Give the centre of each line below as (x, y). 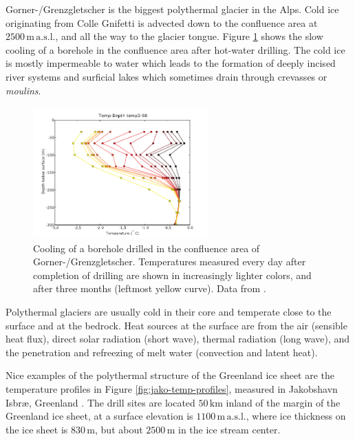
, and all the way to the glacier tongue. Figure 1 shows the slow (189, 36)
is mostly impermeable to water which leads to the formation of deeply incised (171, 63)
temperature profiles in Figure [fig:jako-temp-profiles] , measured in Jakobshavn (172, 388)
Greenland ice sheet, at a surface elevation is (99, 416)
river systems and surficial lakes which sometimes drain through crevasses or (166, 76)
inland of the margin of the (283, 402)
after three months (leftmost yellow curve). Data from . (150, 288)
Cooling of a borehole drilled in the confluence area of (147, 248)
